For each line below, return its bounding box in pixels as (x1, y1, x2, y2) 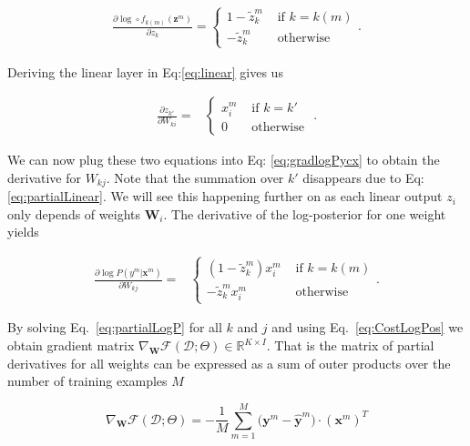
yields (7, 222, 39, 241)
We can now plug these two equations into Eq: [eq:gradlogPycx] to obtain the (7, 150, 440, 169)
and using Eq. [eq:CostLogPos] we (271, 318, 464, 337)
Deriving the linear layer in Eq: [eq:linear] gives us (7, 62, 283, 81)
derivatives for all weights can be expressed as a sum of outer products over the (7, 353, 451, 372)
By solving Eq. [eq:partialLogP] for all (7, 318, 222, 337)
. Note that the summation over (106, 167, 284, 187)
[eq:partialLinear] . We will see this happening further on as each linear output (7, 187, 443, 206)
